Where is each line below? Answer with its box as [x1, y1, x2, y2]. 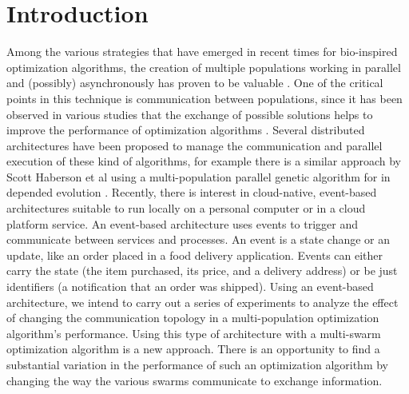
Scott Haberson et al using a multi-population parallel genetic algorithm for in [6, 168, 391, 185]
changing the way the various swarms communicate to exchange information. [6, 372, 383, 388]
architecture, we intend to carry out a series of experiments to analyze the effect [6, 293, 399, 310]
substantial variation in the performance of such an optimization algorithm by [6, 356, 388, 372]
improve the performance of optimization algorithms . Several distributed [6, 121, 365, 138]
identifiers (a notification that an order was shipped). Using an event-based [6, 278, 374, 295]
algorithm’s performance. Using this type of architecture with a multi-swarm [6, 324, 381, 341]
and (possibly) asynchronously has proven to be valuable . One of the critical [6, 74, 383, 91]
